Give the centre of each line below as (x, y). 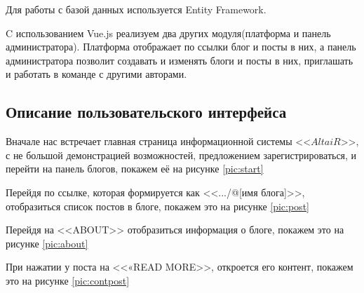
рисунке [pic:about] (47, 243)
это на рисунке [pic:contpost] (68, 280)
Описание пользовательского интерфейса (146, 112)
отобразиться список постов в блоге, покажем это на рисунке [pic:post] (157, 206)
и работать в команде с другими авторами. (96, 74)
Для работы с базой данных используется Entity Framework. (136, 9)
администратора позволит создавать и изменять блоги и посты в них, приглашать (180, 60)
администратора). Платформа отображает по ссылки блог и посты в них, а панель (181, 47)
